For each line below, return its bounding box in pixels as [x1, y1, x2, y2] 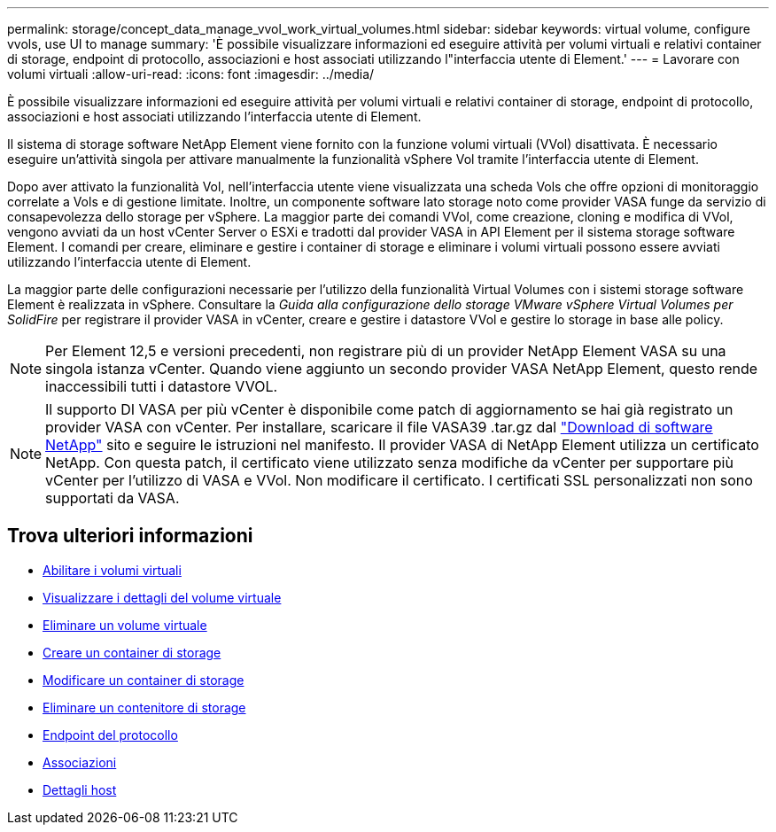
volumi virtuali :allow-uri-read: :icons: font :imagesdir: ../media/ [7, 66, 375, 82]
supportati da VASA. [45, 489, 180, 507]
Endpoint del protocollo [43, 727, 178, 743]
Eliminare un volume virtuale [43, 617, 207, 633]
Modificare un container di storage [43, 672, 244, 688]
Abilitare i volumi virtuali [43, 562, 182, 578]
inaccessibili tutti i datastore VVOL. [45, 377, 278, 395]
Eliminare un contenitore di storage [43, 699, 246, 715]
